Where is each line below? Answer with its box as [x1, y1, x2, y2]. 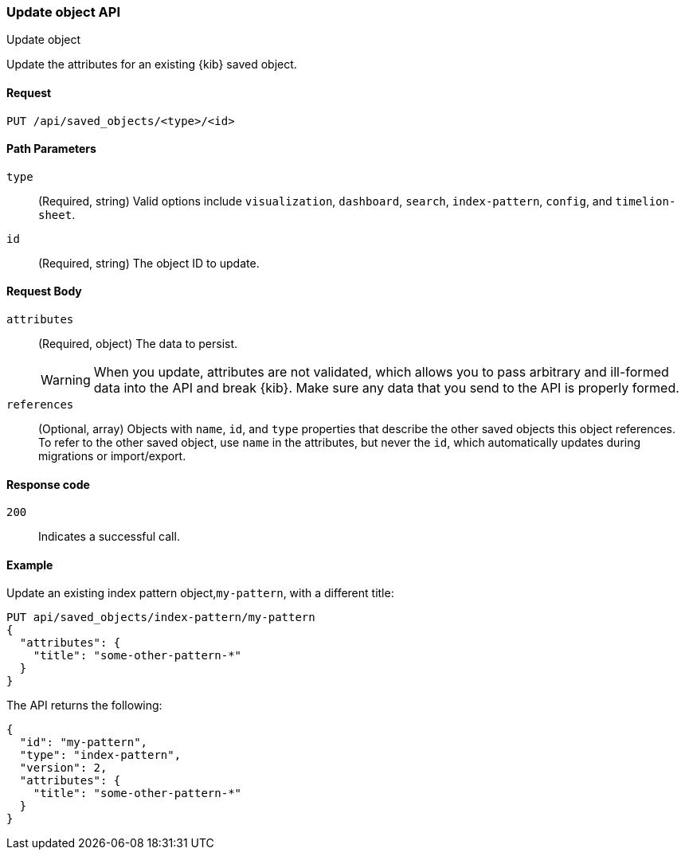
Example [6, 557, 53, 572]
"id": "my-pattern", [19, 736, 148, 749]
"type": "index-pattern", [19, 749, 182, 762]
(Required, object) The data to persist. [38, 337, 238, 351]
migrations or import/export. [38, 449, 186, 463]
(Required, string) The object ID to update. [38, 256, 260, 270]
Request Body [6, 284, 82, 299]
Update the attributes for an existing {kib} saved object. [6, 57, 297, 72]
